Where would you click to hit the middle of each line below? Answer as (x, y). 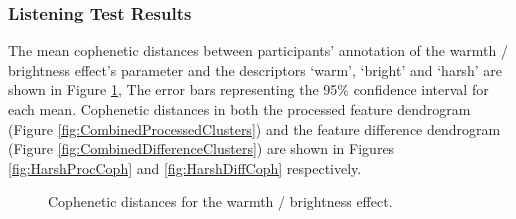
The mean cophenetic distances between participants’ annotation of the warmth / (258, 50)
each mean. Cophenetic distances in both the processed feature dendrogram (239, 109)
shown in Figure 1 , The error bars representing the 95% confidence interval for (248, 89)
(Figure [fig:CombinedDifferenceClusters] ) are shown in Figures (201, 148)
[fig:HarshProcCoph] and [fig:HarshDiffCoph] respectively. (185, 167)
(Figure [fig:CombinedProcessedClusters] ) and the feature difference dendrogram (254, 128)
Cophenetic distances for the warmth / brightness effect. (220, 201)
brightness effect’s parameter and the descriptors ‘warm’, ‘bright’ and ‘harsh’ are (255, 69)
